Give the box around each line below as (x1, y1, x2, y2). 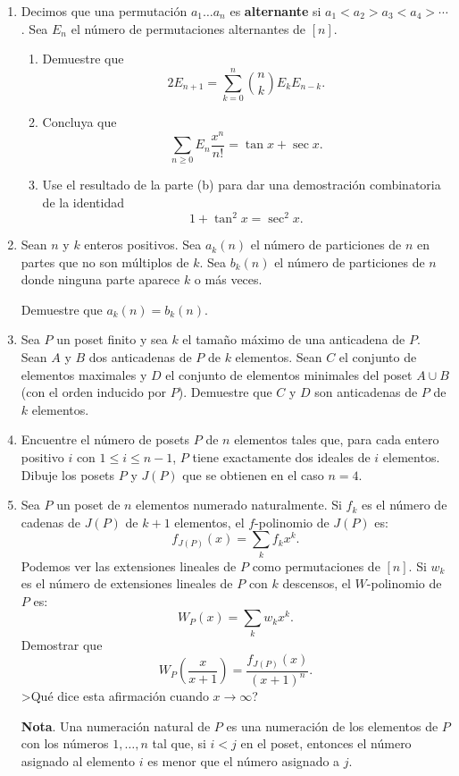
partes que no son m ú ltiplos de (21, 252, 189, 271)
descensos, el (282, 574, 351, 593)
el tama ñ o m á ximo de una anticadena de (182, 330, 405, 349)
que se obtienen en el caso (182, 465, 324, 484)
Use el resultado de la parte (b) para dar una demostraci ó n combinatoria (42, 175, 441, 194)
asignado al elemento (21, 752, 136, 771)
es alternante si (229, 2, 321, 20)
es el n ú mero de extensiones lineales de (21, 574, 233, 593)
